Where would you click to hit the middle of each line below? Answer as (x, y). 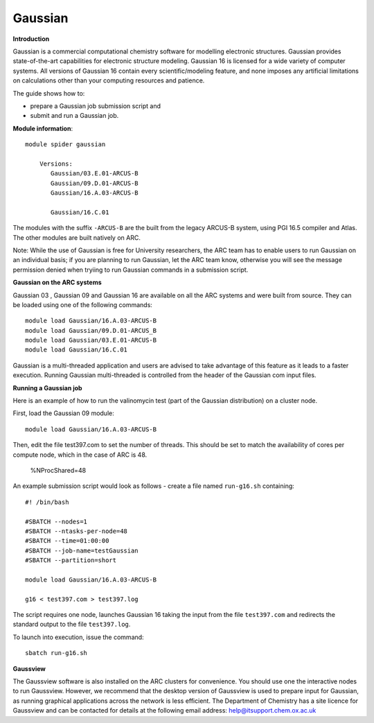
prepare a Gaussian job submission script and (96, 106)
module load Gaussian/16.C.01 (77, 350)
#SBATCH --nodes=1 (56, 521)
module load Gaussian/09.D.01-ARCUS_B (91, 330)
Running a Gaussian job (47, 387)
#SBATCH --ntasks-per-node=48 (77, 531)
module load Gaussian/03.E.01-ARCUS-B (91, 340)
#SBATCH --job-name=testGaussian (82, 550)
